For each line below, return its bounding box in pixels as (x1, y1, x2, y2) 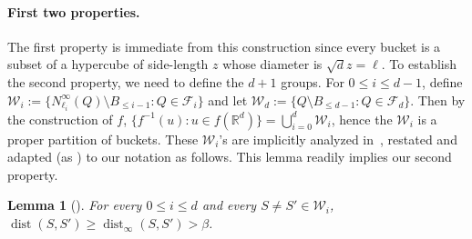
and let (208, 90, 248, 109)
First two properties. (7, 2, 140, 21)
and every (201, 195, 257, 214)
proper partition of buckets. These (7, 129, 199, 148)
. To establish (381, 55, 457, 74)
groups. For (281, 72, 344, 91)
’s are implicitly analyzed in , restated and (219, 129, 457, 148)
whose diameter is (222, 55, 323, 74)
